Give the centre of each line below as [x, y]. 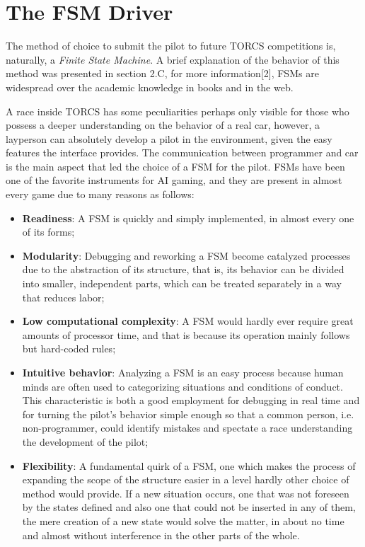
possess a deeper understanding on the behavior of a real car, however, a [163, 125]
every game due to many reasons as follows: [100, 194]
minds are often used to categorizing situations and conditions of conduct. [182, 386]
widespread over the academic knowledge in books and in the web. [150, 87]
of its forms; [48, 232]
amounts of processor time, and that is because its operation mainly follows [186, 334]
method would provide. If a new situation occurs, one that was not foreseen [186, 493]
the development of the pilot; [85, 441]
